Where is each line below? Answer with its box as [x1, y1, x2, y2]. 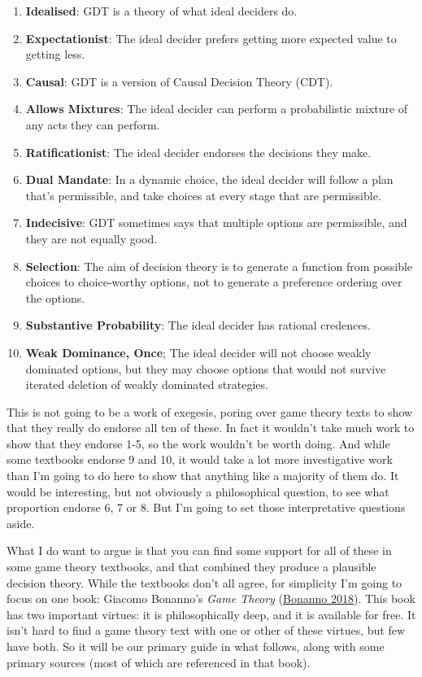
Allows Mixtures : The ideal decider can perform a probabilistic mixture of [25, 100, 408, 117]
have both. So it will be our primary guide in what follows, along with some [7, 638, 385, 654]
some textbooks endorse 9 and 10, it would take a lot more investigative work [7, 451, 393, 468]
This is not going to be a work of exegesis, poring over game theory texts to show [7, 403, 413, 420]
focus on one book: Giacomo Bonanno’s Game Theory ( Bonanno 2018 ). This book [7, 590, 415, 607]
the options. [25, 289, 85, 306]
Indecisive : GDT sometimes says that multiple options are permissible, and [25, 214, 407, 231]
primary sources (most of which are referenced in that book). [7, 653, 311, 670]
